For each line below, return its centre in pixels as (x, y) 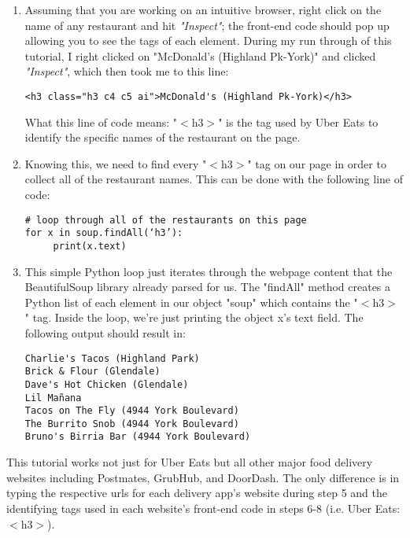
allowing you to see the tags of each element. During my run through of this (208, 41)
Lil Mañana (53, 398)
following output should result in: (105, 332)
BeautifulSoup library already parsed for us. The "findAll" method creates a (208, 287)
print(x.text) (90, 246)
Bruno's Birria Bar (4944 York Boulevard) (138, 437)
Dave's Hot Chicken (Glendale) (107, 384)
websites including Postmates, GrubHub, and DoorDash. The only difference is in (203, 477)
